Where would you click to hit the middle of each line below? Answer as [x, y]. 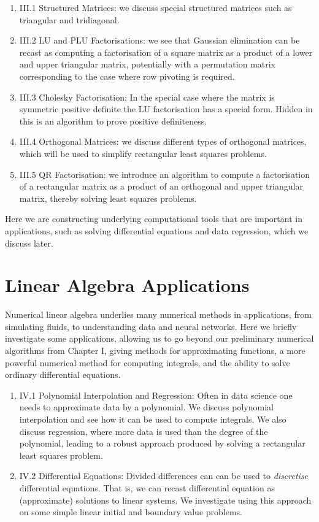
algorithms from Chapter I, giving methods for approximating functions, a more [155, 350]
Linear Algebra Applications [127, 285]
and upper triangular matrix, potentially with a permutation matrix [148, 64]
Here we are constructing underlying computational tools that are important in [154, 219]
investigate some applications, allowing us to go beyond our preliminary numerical [159, 338]
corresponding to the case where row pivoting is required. [127, 76]
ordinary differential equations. [63, 374]
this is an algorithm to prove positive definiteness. [113, 121]
